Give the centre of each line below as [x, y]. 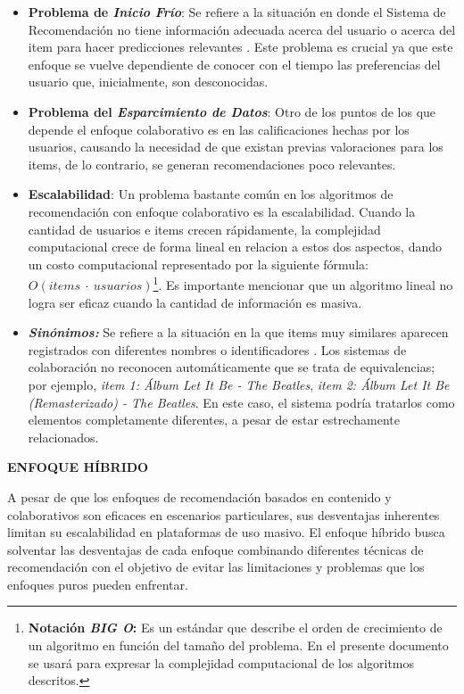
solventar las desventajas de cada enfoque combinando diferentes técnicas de [215, 549]
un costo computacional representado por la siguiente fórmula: [198, 264]
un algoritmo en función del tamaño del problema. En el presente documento [238, 645]
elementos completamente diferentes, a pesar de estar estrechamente [214, 420]
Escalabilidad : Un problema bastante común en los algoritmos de [211, 194]
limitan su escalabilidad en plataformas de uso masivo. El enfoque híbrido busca [226, 532]
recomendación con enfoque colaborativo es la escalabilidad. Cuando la [222, 211]
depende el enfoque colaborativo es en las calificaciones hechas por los [219, 129]
